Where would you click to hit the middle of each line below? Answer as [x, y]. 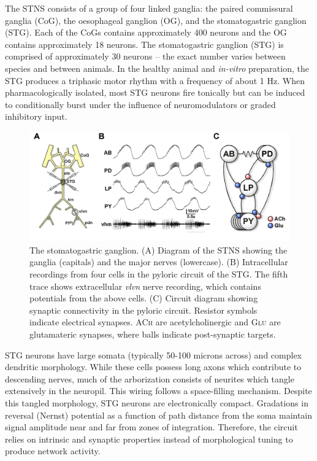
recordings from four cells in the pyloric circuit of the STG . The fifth [159, 274]
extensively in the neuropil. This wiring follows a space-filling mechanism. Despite [158, 391]
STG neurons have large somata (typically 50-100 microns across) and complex [154, 354]
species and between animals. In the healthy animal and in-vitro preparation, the [157, 68]
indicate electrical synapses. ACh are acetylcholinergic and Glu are [155, 322]
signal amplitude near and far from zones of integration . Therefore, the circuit [151, 427]
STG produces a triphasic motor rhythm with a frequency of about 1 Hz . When [155, 80]
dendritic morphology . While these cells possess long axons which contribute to [153, 367]
